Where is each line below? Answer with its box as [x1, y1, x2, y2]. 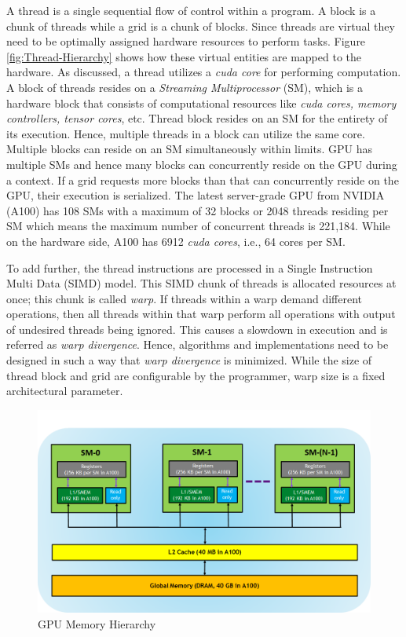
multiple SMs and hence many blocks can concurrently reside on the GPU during [6, 156, 397, 172]
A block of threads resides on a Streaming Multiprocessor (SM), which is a [6, 79, 363, 95]
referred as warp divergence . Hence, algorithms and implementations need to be [6, 336, 389, 353]
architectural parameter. [6, 383, 123, 399]
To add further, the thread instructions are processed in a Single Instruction [6, 259, 373, 276]
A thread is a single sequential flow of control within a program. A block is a [6, 2, 376, 18]
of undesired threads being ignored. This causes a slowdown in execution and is [6, 320, 388, 337]
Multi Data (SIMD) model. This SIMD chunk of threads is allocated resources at [6, 275, 397, 291]
